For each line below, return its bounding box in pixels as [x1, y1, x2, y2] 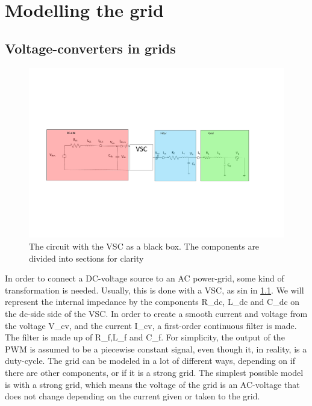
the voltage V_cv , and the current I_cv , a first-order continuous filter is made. [5, 319, 297, 331]
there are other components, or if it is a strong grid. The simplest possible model [5, 366, 304, 378]
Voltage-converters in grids [5, 38, 176, 57]
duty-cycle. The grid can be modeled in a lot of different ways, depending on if [5, 354, 295, 367]
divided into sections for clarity [29, 251, 144, 264]
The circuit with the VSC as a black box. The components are [29, 239, 260, 252]
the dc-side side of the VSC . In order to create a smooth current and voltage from [5, 307, 308, 319]
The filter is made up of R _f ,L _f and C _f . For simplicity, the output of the [5, 331, 285, 343]
